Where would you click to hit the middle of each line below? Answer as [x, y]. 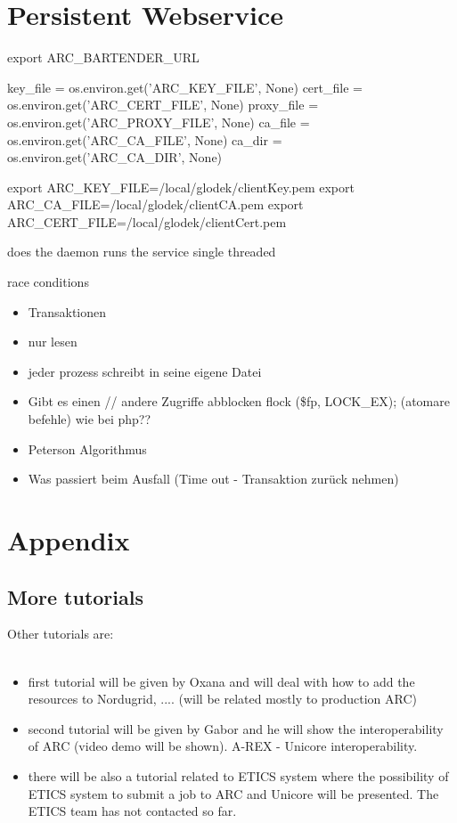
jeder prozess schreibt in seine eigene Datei [145, 371]
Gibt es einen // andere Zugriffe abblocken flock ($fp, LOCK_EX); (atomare [239, 401]
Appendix [69, 540]
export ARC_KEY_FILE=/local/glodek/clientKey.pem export [181, 187]
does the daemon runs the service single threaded [142, 252]
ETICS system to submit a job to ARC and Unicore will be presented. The [233, 793]
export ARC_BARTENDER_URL [103, 57]
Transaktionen [67, 311]
